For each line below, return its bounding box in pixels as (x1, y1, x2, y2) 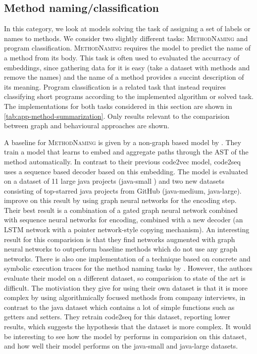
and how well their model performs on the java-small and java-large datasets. (4, 341, 238, 351)
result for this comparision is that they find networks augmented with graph (4, 234, 235, 244)
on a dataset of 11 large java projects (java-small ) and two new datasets (4, 176, 224, 186)
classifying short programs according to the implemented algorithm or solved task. (4, 91, 254, 101)
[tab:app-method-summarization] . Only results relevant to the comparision (4, 110, 230, 121)
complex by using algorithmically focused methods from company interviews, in (4, 292, 246, 303)
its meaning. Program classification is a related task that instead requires (4, 81, 226, 92)
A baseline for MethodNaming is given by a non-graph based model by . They (4, 137, 241, 147)
